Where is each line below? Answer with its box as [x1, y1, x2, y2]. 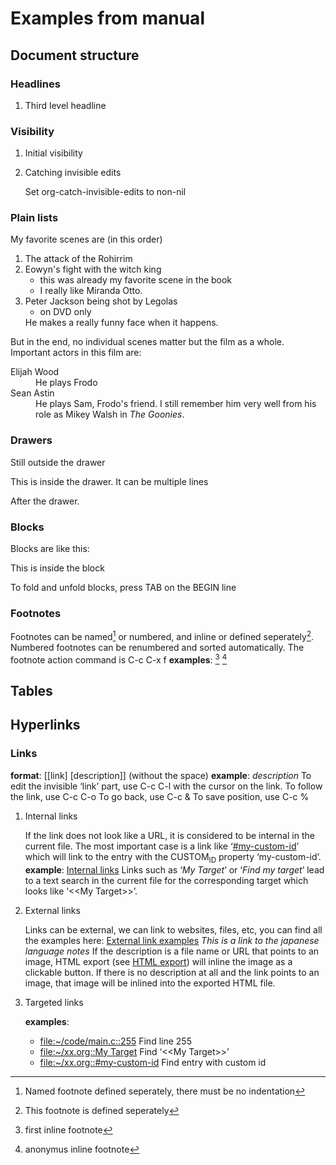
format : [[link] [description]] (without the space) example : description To [10, 769, 312, 781]
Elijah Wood [10, 366, 60, 378]
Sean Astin [10, 387, 55, 399]
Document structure [10, 47, 140, 64]
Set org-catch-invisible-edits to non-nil [24, 186, 187, 198]
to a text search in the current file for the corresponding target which [24, 874, 309, 886]
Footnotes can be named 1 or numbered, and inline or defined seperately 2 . [10, 629, 315, 643]
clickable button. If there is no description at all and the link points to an [24, 966, 320, 978]
